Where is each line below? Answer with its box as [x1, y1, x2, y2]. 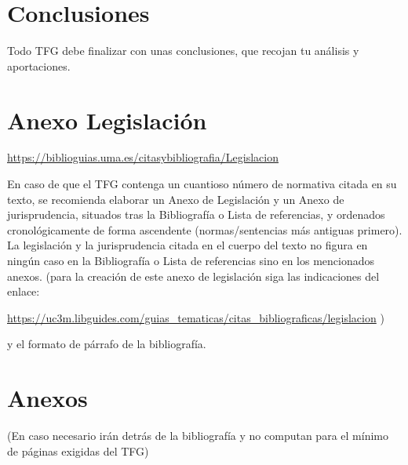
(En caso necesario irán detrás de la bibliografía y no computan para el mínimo [7, 427, 388, 444]
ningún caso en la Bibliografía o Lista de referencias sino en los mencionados [7, 252, 375, 268]
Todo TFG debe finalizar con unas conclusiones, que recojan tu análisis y [7, 42, 359, 59]
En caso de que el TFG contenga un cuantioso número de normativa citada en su [7, 176, 397, 192]
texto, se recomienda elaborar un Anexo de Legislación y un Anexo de [7, 191, 344, 207]
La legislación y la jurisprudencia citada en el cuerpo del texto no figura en [7, 237, 368, 253]
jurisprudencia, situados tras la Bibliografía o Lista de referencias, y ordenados [7, 206, 385, 223]
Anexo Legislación [7, 104, 207, 136]
